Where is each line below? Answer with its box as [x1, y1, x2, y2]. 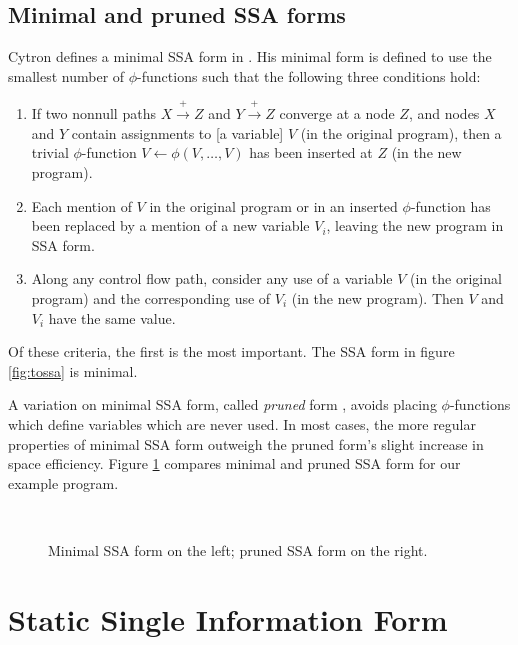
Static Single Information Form [8, 598, 448, 639]
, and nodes [408, 103, 480, 124]
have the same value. [48, 307, 176, 328]
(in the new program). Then [291, 287, 464, 308]
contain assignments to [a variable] [71, 122, 284, 143]
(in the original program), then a [300, 122, 502, 143]
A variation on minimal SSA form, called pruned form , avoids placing [8, 394, 437, 415]
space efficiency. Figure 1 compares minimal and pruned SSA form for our [8, 453, 461, 474]
